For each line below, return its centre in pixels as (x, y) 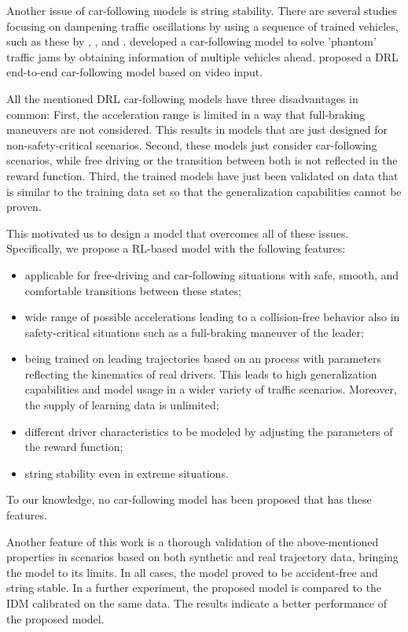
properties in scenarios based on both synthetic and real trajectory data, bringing (202, 557)
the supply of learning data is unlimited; (122, 405)
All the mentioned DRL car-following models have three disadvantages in (182, 98)
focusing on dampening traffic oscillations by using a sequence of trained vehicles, (202, 26)
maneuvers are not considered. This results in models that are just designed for (197, 129)
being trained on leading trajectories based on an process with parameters (203, 359)
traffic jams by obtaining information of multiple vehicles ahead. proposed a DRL (202, 56)
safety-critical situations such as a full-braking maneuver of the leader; (194, 332)
